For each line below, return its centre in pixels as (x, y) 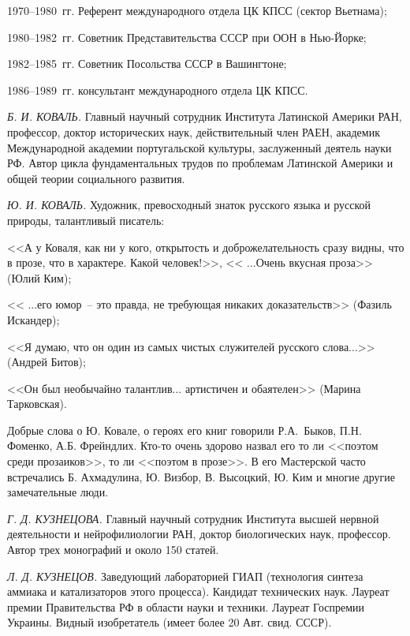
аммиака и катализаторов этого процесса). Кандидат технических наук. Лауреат (198, 591)
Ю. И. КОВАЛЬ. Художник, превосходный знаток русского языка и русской (189, 205)
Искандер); (34, 319)
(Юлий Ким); (39, 277)
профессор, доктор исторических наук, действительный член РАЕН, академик (194, 131)
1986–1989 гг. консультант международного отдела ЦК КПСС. (158, 90)
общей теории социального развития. (96, 178)
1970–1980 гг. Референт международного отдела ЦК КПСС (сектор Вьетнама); (197, 10)
